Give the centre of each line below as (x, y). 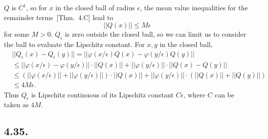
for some (17, 34)
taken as (16, 104)
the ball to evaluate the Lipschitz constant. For (74, 44)
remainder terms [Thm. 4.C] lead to (59, 17)
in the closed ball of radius (95, 7)
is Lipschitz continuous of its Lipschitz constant (102, 94)
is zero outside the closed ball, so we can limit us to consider (156, 34)
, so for (37, 7)
